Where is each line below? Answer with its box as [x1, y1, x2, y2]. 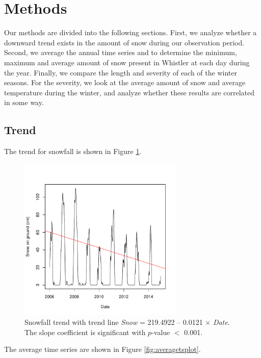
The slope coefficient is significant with [24, 326, 146, 337]
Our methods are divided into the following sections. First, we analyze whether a [4, 27, 257, 38]
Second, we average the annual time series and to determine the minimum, [4, 47, 237, 58]
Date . [213, 317, 230, 327]
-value [151, 326, 170, 337]
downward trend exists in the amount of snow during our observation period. [4, 37, 245, 47]
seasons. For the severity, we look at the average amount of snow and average [4, 77, 246, 88]
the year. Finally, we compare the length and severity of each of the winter [4, 67, 237, 78]
